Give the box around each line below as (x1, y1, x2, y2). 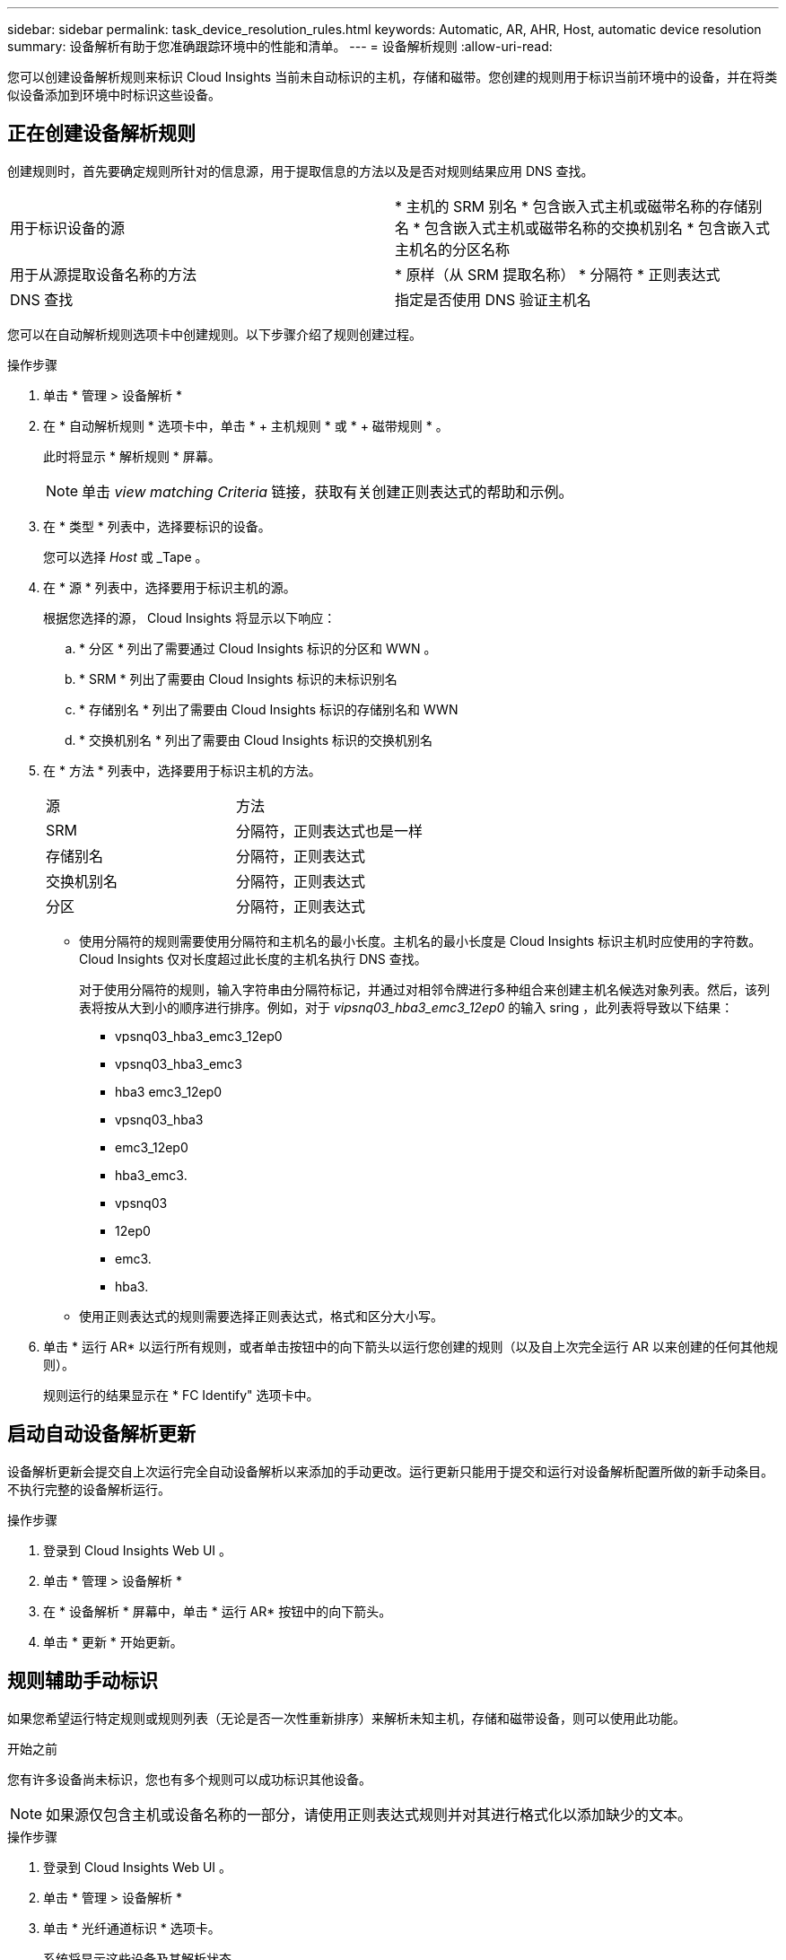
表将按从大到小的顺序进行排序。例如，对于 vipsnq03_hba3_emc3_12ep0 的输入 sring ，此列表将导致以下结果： (79, 999, 734, 1015)
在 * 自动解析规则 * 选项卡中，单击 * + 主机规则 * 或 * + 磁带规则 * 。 (43, 417, 449, 433)
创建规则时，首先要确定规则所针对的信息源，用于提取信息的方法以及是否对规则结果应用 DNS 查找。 (7, 162, 594, 179)
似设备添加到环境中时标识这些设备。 (7, 87, 221, 102)
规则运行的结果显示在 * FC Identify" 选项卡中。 (43, 1387, 319, 1403)
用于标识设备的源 (10, 218, 126, 237)
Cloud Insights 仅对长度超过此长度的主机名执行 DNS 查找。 (79, 950, 427, 967)
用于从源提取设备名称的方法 (10, 265, 197, 284)
